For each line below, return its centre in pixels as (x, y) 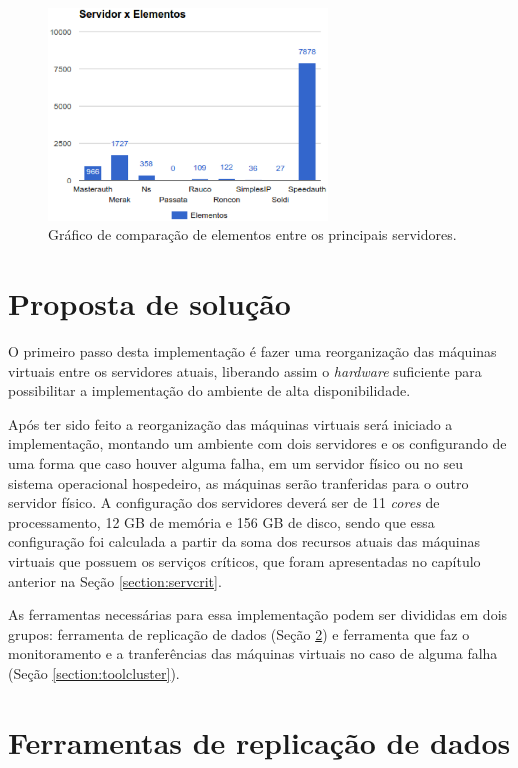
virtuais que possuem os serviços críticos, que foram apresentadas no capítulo (244, 560)
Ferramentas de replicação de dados (259, 741)
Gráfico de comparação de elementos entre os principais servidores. (252, 234)
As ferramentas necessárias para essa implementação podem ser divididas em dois (258, 614)
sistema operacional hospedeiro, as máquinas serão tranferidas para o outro (238, 482)
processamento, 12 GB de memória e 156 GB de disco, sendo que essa (221, 521)
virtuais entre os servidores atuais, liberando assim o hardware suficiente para (245, 370)
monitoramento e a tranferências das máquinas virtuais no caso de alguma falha (253, 653)
